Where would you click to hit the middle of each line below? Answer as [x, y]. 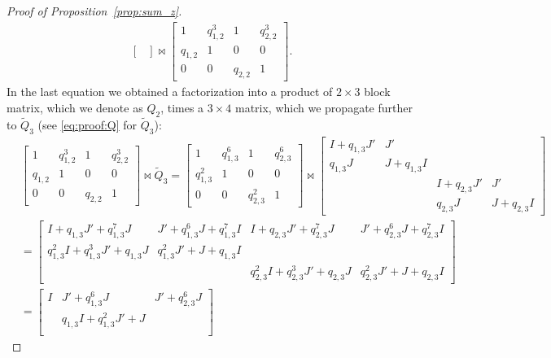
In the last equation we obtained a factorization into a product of [170, 92]
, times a [182, 107]
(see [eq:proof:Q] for [87, 124]
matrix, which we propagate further [324, 107]
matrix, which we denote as [75, 107]
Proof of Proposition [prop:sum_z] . [94, 11]
